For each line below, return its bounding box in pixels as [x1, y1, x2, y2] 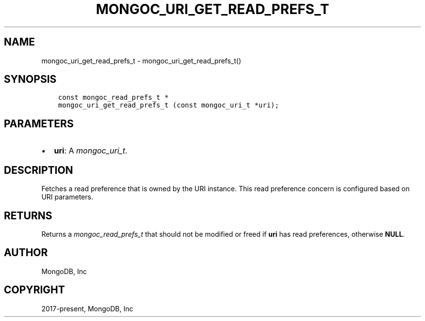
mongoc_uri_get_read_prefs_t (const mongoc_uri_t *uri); [58, 101, 279, 109]
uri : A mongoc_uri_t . [54, 146, 128, 156]
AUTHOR [4, 246, 48, 259]
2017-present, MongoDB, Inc [41, 304, 133, 313]
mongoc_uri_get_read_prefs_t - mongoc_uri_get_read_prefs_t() [41, 56, 242, 65]
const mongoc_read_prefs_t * [58, 93, 169, 102]
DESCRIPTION [4, 164, 73, 176]
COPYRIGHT [4, 284, 65, 296]
